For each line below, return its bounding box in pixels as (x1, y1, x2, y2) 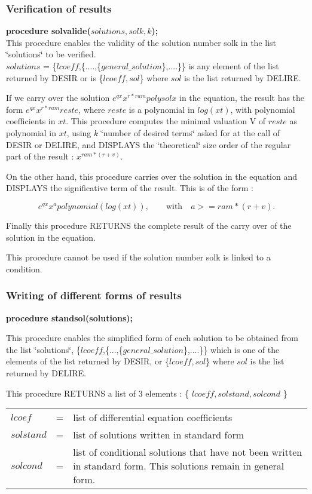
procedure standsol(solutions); (6, 311, 133, 324)
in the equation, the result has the (179, 91, 305, 104)
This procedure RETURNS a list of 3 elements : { (6, 386, 189, 399)
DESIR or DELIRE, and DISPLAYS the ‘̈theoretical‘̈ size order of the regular (6, 138, 291, 151)
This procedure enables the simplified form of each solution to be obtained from (6, 332, 298, 344)
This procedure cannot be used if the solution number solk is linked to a (6, 251, 271, 263)
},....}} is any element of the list (161, 60, 279, 72)
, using (66, 126, 91, 139)
